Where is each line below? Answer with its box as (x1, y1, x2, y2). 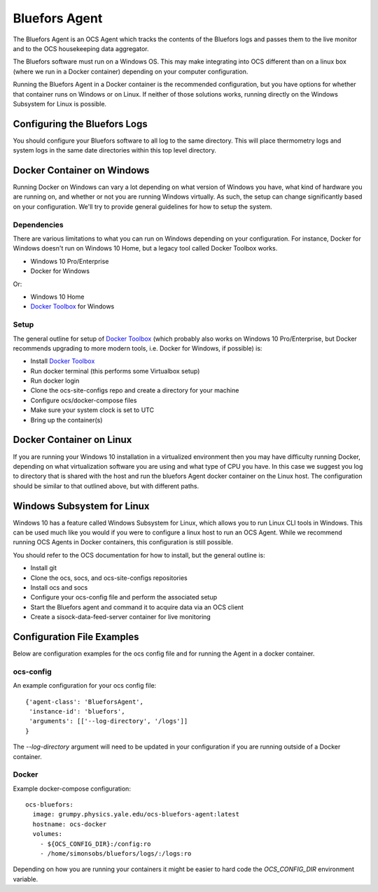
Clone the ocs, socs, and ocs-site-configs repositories (30, 574, 188, 582)
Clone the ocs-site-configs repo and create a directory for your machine (30, 386, 239, 395)
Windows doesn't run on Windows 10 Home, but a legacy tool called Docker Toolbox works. (13, 244, 278, 253)
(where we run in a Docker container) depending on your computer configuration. (13, 67, 248, 76)
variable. (13, 875, 38, 883)
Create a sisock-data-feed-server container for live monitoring (30, 613, 211, 621)
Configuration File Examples (13, 630, 139, 643)
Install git (30, 564, 57, 572)
